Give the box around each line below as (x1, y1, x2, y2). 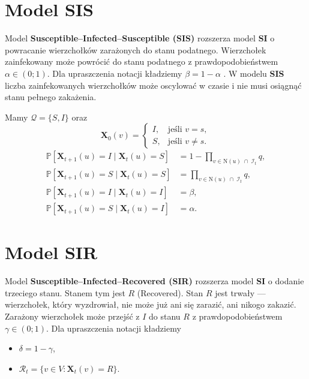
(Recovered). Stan (137, 286, 203, 299)
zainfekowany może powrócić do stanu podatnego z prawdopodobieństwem (5, 55, 278, 68)
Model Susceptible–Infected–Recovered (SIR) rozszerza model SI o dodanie (5, 275, 304, 287)
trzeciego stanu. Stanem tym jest (5, 286, 125, 299)
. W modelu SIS (223, 67, 284, 79)
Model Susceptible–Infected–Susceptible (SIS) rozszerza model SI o (5, 32, 275, 44)
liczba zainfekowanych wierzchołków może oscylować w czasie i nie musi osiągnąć (5, 79, 302, 91)
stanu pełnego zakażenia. (5, 91, 97, 103)
